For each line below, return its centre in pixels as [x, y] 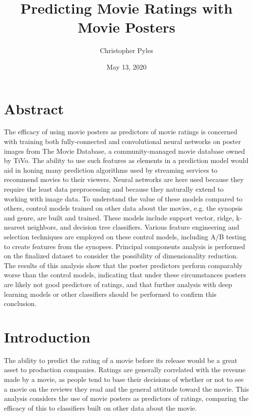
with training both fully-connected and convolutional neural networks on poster [123, 141]
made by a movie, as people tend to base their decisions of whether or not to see [124, 379]
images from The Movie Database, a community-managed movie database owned [125, 151]
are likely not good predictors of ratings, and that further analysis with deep [118, 284]
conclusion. [20, 303]
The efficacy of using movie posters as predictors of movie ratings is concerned [121, 132]
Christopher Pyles [126, 50]
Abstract [34, 108]
